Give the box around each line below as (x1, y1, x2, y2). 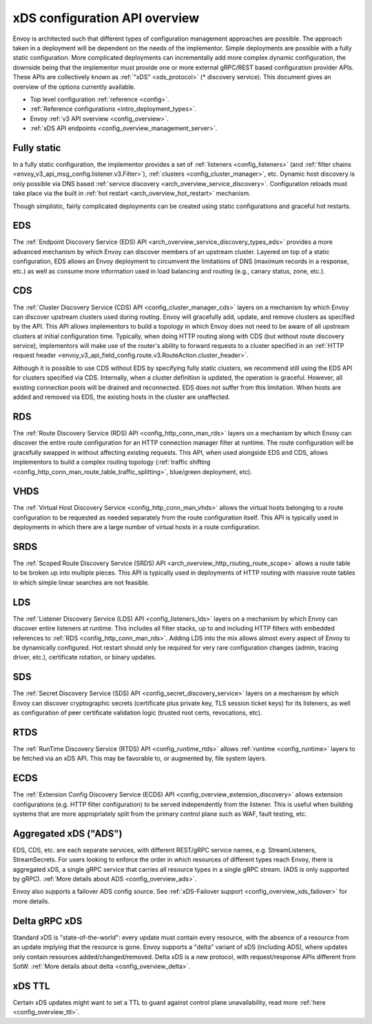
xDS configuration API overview (12, 10, 200, 25)
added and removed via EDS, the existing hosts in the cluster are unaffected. (12, 393, 231, 401)
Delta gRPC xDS (12, 915, 83, 927)
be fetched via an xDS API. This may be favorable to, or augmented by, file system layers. (12, 755, 267, 763)
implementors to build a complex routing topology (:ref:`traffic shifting (12, 458, 211, 467)
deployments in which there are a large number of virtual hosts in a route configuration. (12, 523, 261, 531)
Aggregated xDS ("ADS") (12, 828, 123, 839)
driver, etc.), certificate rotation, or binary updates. (12, 653, 156, 662)
